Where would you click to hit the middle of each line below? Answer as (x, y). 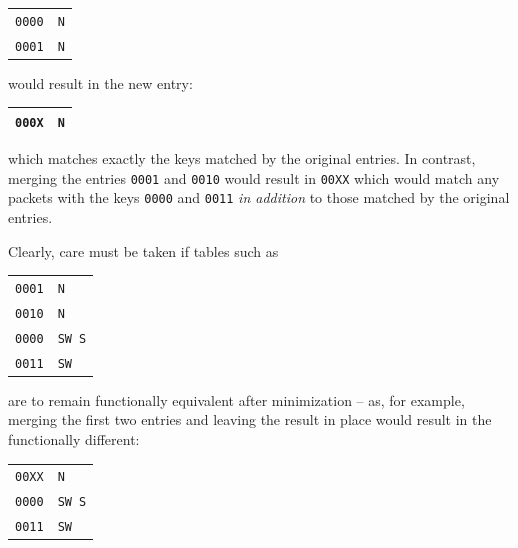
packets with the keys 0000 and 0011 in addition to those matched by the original (259, 197)
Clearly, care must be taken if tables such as (143, 250)
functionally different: (74, 438)
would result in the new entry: (100, 82)
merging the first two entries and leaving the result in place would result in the (250, 419)
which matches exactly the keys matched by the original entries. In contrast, (242, 158)
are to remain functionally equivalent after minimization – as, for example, (236, 399)
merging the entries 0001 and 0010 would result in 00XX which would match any (254, 177)
